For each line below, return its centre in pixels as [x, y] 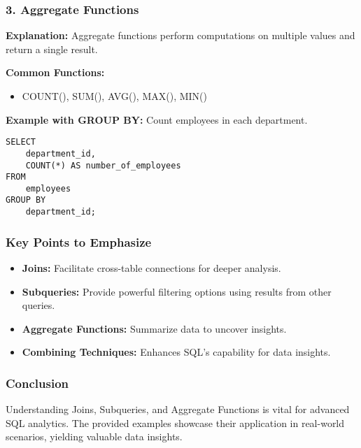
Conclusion [37, 383]
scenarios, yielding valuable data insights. [94, 436]
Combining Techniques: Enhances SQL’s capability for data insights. [176, 352]
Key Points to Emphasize [79, 241]
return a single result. [52, 49]
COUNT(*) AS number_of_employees [103, 165]
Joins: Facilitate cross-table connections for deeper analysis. [151, 268]
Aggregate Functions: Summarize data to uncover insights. [154, 328]
